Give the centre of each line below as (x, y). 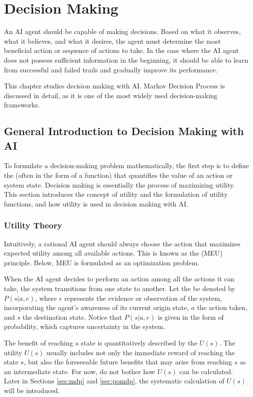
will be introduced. (32, 390)
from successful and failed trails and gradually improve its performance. (111, 69)
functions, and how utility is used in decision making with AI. (96, 203)
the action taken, (222, 307)
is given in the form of (191, 317)
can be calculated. (206, 371)
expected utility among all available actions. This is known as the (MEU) (113, 253)
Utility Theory (33, 225)
